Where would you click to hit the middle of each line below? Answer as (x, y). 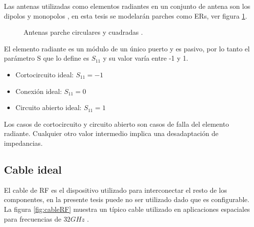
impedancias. (23, 143)
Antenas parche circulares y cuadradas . (83, 32)
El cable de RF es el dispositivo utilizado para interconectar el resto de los (115, 190)
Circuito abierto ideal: (48, 107)
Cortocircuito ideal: (45, 74)
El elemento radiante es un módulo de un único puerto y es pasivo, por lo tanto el (127, 48)
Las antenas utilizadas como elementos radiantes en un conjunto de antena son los (127, 6)
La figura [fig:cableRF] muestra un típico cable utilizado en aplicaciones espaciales (127, 209)
